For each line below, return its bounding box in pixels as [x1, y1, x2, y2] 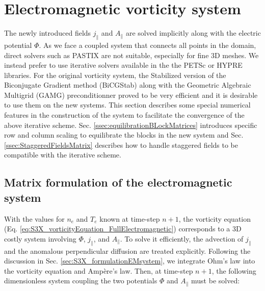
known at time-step [99, 213, 160, 224]
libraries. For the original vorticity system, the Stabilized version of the [4, 69, 226, 80]
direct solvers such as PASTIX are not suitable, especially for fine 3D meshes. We [4, 49, 259, 60]
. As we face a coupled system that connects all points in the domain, [39, 39, 256, 50]
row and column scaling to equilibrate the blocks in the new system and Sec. [4, 129, 244, 140]
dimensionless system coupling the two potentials [4, 275, 157, 286]
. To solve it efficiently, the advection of [120, 233, 244, 244]
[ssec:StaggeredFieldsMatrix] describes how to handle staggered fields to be [4, 139, 238, 150]
